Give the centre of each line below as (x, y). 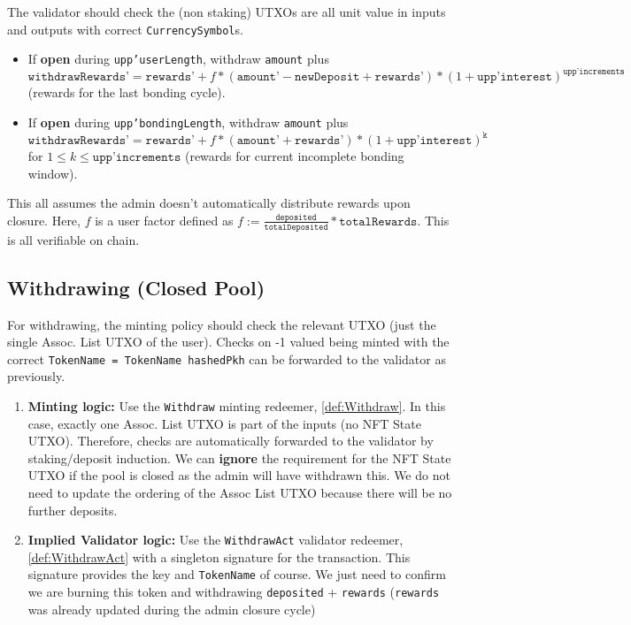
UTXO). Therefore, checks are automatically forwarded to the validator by (231, 441)
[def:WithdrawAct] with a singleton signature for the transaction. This (219, 556)
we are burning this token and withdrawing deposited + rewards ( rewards (234, 592)
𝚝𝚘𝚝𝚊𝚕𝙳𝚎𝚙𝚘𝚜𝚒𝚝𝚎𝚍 (296, 227)
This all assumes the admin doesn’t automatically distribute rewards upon (209, 203)
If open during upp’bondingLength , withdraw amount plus (188, 122)
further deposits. (73, 510)
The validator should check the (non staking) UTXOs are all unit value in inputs (227, 11)
